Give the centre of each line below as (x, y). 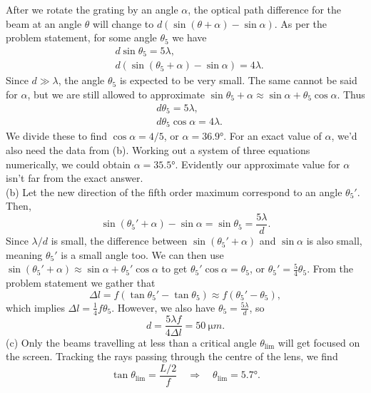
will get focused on (319, 342)
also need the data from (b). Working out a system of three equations (158, 150)
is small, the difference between (119, 241)
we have (189, 37)
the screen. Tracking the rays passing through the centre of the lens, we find (172, 356)
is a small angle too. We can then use (142, 254)
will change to (123, 23)
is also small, (334, 241)
